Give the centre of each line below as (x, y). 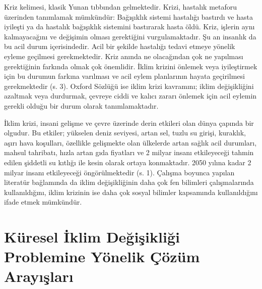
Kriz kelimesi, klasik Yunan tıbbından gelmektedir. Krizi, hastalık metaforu (121, 7)
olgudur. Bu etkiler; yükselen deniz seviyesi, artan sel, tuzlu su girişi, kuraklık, (125, 133)
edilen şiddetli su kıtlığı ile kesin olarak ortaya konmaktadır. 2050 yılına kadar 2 (128, 162)
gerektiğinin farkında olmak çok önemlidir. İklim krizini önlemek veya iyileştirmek (131, 66)
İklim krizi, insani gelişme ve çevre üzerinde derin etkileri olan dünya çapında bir (129, 123)
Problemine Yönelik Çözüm (102, 256)
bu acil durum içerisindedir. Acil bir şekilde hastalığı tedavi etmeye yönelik (120, 46)
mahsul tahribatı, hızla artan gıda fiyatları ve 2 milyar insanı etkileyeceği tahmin (129, 152)
